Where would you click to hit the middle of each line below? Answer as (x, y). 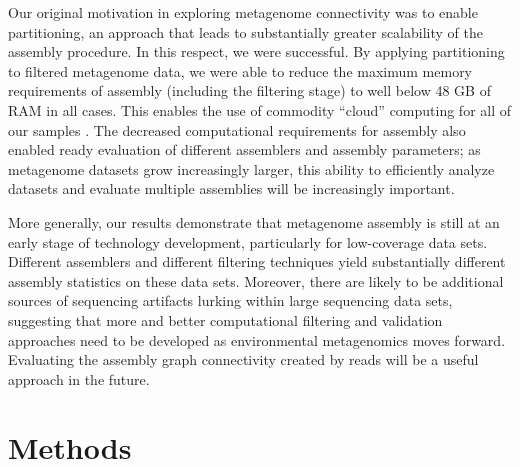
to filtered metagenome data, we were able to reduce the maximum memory (240, 70)
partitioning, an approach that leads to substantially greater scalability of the (245, 31)
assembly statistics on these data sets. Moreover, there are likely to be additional (256, 280)
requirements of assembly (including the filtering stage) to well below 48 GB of (249, 90)
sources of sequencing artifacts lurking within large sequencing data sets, (230, 300)
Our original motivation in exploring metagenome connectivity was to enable (243, 12)
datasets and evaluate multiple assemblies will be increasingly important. (231, 188)
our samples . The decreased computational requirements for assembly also (237, 129)
